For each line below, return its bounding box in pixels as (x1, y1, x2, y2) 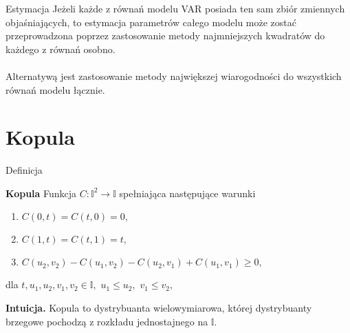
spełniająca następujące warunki (119, 185, 256, 200)
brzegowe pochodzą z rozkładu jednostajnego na (6, 314, 208, 328)
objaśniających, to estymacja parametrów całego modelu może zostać (6, 14, 297, 29)
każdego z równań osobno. (6, 41, 116, 56)
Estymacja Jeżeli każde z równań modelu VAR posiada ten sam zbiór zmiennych (6, 1, 345, 15)
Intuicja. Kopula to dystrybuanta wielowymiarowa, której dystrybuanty (6, 301, 312, 315)
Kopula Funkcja (6, 185, 77, 200)
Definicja (6, 163, 43, 177)
